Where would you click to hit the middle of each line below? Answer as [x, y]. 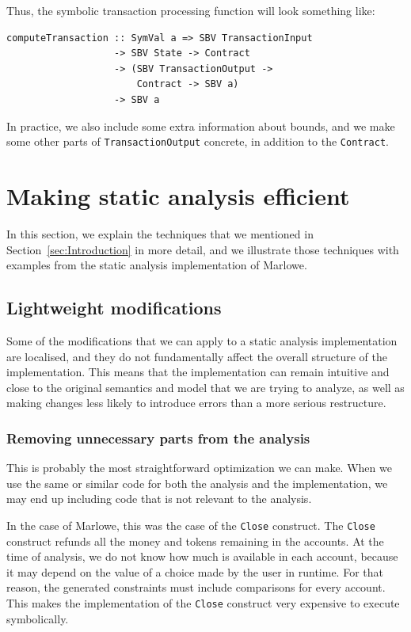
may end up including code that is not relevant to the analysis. [159, 499]
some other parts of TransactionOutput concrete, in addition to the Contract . [198, 141]
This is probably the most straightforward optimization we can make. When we [199, 468]
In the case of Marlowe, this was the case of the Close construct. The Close [191, 525]
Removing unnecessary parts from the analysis [158, 438]
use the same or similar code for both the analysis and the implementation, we [197, 483]
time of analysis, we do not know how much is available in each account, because [202, 556]
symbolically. [38, 618]
